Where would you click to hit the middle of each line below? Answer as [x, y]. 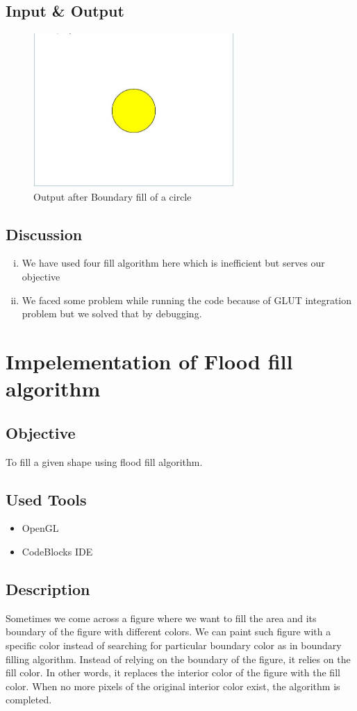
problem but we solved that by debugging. [112, 313]
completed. [29, 700]
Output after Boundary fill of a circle [113, 196]
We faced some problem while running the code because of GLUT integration [187, 300]
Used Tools [46, 499]
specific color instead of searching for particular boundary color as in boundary [174, 645]
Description [48, 588]
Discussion [44, 234]
